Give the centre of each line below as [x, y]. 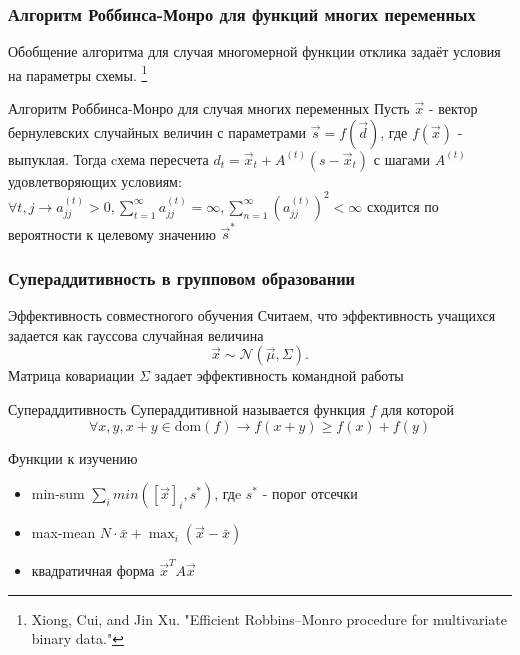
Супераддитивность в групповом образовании [182, 277]
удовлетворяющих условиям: [95, 180]
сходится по [403, 205]
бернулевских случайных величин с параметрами [157, 131]
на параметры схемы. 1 [78, 73]
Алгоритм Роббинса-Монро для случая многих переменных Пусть [209, 108]
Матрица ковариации [71, 375]
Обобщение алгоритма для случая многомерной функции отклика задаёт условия [254, 51]
